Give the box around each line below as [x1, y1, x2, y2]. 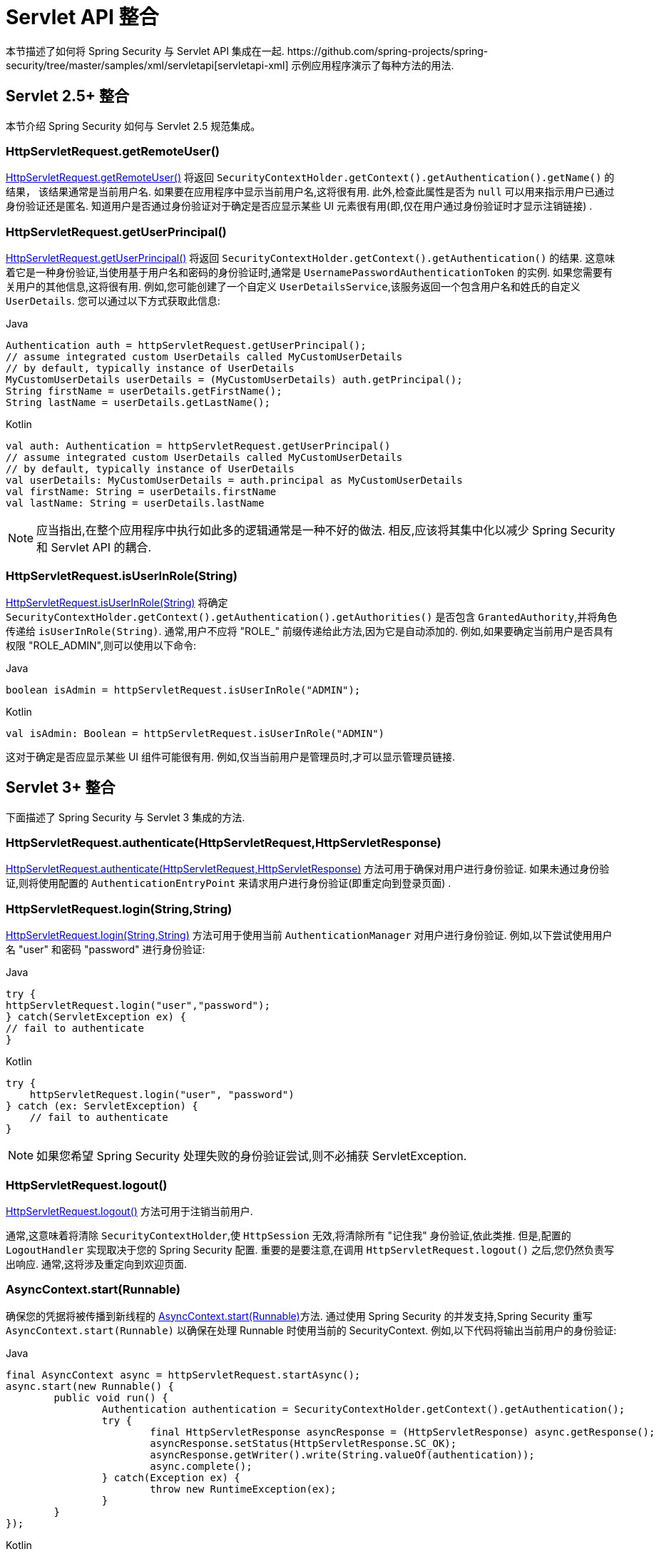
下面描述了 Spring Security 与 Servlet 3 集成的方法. [6, 811, 245, 823]
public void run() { [53, 1391, 168, 1403]
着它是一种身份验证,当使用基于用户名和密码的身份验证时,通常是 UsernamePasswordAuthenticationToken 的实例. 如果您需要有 [6, 266, 613, 279]
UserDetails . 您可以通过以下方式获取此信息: [6, 295, 220, 308]
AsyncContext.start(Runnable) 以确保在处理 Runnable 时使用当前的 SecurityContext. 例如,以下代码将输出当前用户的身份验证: [6, 1324, 617, 1336]
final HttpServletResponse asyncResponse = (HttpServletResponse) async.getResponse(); [150, 1426, 655, 1438]
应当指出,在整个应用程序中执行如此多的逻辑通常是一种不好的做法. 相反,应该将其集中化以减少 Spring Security [36, 523, 615, 538]
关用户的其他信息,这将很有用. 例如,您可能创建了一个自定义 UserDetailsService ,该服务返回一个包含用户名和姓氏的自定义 [6, 280, 581, 293]
